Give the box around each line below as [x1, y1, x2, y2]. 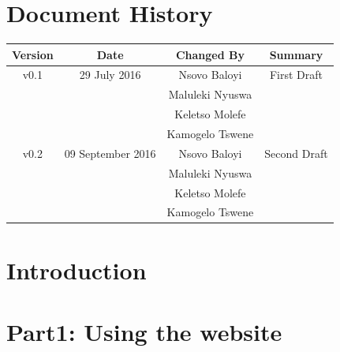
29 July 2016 [79, 66, 141, 83]
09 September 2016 [64, 144, 156, 161]
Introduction [6, 253, 147, 286]
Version [12, 46, 54, 62]
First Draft [269, 66, 323, 83]
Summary [269, 46, 323, 62]
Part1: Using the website [6, 316, 282, 348]
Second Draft [264, 144, 328, 161]
